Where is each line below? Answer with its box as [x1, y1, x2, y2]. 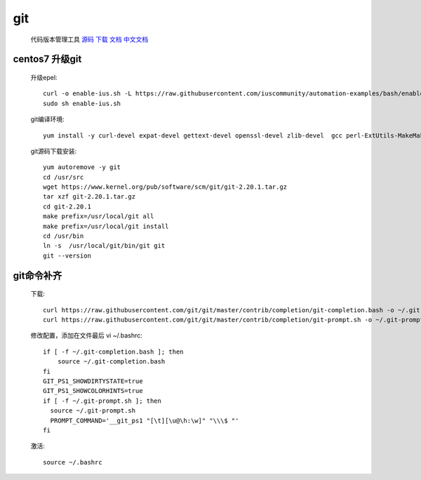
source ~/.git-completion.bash [57, 358, 166, 366]
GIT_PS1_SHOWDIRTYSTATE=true [43, 377, 143, 385]
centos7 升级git [13, 53, 82, 65]
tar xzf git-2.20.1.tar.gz [43, 193, 136, 201]
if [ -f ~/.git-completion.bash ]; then [43, 347, 184, 356]
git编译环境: [30, 115, 65, 124]
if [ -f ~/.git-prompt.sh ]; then [43, 396, 161, 405]
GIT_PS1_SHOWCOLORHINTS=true [43, 387, 143, 395]
